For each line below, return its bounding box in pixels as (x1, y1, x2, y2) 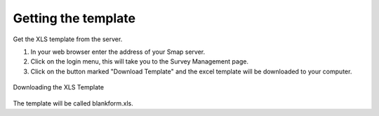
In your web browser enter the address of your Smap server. (30, 48, 206, 56)
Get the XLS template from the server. (13, 35, 123, 43)
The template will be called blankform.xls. (13, 99, 133, 108)
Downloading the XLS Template (13, 83, 105, 92)
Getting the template (13, 10, 136, 26)
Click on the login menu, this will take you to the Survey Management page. (30, 57, 249, 66)
